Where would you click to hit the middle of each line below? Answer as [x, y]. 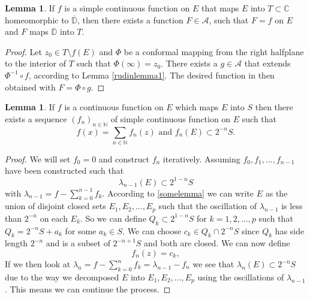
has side [290, 230]
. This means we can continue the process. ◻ [88, 289]
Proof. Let [23, 51]
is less [292, 206]
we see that [213, 264]
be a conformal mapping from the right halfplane [214, 51]
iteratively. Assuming [201, 158]
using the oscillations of [241, 277]
